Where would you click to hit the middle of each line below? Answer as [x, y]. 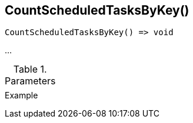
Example [21, 95]
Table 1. [30, 69]
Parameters [30, 81]
